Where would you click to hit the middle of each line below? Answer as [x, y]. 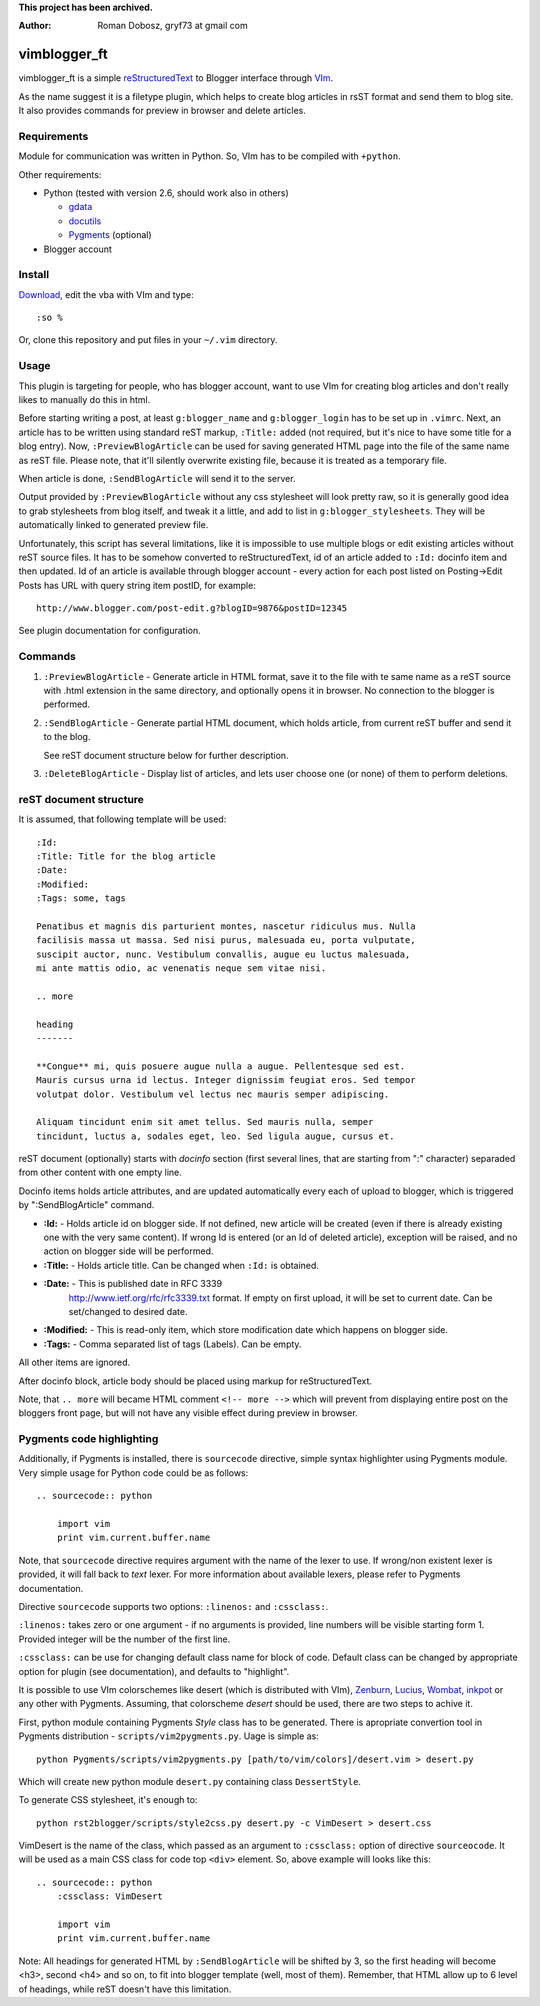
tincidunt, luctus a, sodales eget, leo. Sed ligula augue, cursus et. [215, 1136]
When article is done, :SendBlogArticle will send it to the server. [157, 478]
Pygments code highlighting [88, 1439]
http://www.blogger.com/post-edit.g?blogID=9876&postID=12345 [192, 608]
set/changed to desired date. [128, 1311]
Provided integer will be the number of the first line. [124, 1639]
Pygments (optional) [110, 235]
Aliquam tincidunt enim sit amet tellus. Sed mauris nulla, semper [205, 1122]
